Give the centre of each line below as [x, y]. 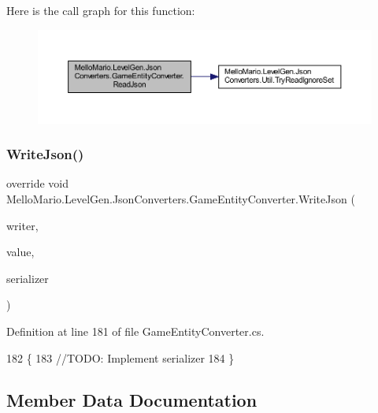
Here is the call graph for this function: [101, 10]
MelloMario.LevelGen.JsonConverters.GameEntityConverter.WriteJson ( [181, 198]
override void [38, 183]
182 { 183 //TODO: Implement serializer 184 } [120, 357]
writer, [22, 225]
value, [20, 252]
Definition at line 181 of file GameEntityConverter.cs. [135, 331]
